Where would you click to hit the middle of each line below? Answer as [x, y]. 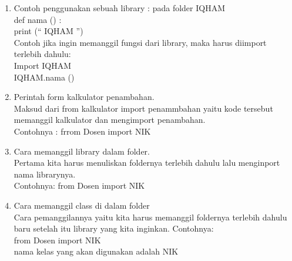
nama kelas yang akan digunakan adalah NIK [96, 251]
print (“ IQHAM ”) [48, 31]
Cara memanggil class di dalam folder [82, 205]
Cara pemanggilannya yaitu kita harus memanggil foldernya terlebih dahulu [150, 217]
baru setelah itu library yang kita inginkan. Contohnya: [114, 228]
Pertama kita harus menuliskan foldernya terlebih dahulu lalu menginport [147, 163]
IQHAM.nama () [44, 77]
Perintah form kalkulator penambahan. [84, 97]
